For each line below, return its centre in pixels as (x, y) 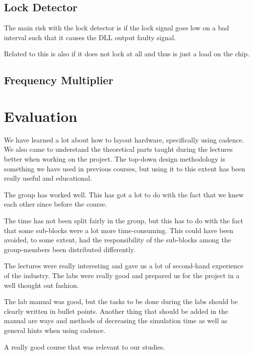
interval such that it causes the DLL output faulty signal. (90, 37)
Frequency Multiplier (59, 80)
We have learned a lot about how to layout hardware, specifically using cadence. (124, 139)
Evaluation (41, 116)
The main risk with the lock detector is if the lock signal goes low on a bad (117, 28)
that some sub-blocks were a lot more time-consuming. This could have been (119, 230)
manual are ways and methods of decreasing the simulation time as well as (116, 320)
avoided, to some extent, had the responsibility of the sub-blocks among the (117, 240)
